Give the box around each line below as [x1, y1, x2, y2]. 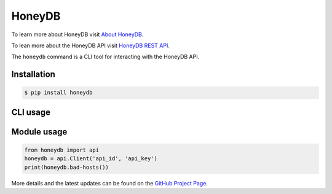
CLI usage [11, 107, 51, 117]
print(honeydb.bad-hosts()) [24, 163, 109, 171]
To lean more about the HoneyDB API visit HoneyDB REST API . [11, 42, 170, 49]
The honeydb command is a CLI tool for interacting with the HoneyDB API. [11, 53, 200, 61]
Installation [11, 69, 55, 80]
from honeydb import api [24, 146, 100, 153]
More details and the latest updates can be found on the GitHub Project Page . [11, 179, 208, 187]
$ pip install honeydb [24, 89, 93, 96]
